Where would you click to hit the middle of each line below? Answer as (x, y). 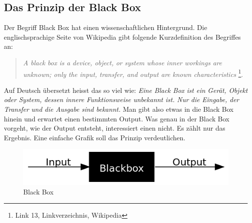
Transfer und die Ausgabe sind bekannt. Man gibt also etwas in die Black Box (119, 109)
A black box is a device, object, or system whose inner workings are (122, 62)
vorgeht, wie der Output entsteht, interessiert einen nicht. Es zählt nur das (115, 128)
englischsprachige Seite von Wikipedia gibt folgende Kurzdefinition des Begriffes (122, 37)
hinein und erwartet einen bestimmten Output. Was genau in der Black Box (117, 118)
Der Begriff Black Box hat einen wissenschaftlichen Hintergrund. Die (106, 27)
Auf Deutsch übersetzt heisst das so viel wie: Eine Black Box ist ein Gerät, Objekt (126, 90)
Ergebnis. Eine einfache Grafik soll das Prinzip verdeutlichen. (95, 137)
